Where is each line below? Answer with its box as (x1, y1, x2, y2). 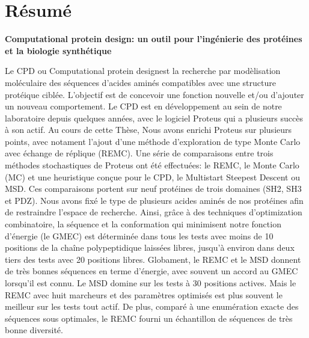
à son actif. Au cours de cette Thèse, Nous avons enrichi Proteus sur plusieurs (5, 123, 292, 136)
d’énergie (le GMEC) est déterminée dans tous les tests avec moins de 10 (5, 229, 274, 242)
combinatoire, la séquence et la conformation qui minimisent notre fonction (5, 218, 281, 230)
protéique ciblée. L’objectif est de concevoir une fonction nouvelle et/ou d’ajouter (5, 88, 304, 100)
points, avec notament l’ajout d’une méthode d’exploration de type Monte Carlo (5, 135, 301, 147)
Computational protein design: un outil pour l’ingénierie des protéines (5, 32, 302, 45)
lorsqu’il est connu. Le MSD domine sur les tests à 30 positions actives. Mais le (5, 277, 296, 289)
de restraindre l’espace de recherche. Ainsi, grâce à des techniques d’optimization (5, 206, 302, 218)
